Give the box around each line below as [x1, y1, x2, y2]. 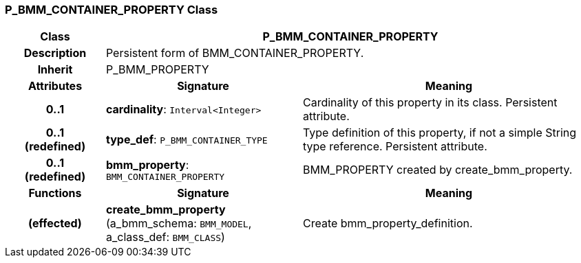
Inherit [37, 62, 73, 77]
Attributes [28, 79, 83, 93]
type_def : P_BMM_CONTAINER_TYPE [105, 133, 268, 147]
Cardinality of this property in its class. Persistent [302, 95, 558, 110]
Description [23, 46, 87, 60]
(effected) [28, 216, 82, 231]
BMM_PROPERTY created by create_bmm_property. [302, 163, 573, 177]
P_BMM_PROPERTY [105, 62, 209, 77]
